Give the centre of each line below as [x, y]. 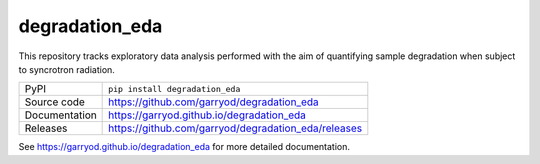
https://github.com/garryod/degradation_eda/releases [235, 128]
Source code [54, 102]
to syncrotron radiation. [66, 69]
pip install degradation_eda [174, 88]
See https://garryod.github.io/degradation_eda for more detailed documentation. [184, 147]
